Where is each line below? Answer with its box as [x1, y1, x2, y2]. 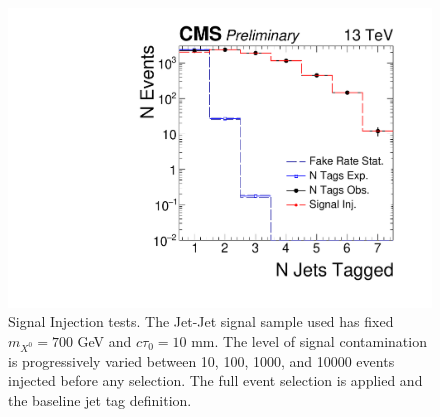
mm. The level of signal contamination [191, 330, 427, 351]
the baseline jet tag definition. [8, 389, 192, 410]
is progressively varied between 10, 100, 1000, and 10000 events [8, 350, 395, 371]
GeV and [77, 330, 132, 351]
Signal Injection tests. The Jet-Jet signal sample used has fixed [8, 311, 394, 332]
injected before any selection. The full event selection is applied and [8, 370, 423, 391]
